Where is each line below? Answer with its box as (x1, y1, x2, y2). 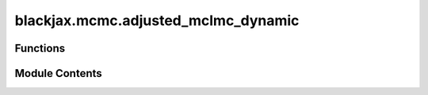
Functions (14, 42, 66, 55)
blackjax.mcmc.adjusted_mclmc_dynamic (14, 12, 300, 29)
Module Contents (14, 67, 102, 80)
